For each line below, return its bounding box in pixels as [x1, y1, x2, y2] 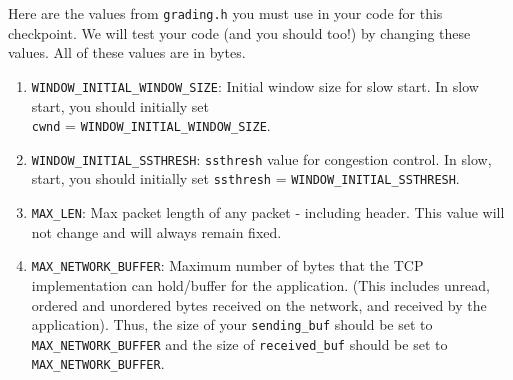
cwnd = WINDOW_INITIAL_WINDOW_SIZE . [31, 115, 271, 136]
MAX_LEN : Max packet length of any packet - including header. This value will [31, 202, 505, 223]
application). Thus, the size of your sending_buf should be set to [31, 314, 433, 335]
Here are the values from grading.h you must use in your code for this [8, 3, 443, 23]
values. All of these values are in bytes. [8, 42, 246, 63]
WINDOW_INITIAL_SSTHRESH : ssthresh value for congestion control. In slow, [31, 148, 492, 169]
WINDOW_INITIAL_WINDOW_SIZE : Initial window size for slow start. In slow [31, 75, 479, 96]
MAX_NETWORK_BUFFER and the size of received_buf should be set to [31, 333, 448, 354]
